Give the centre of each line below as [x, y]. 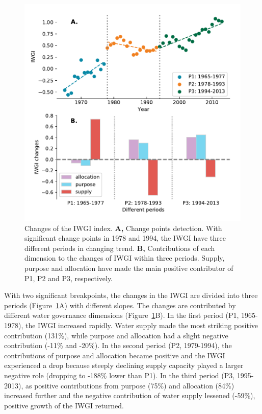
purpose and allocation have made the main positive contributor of [129, 268]
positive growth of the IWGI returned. [64, 405]
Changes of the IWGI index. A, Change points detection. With [123, 228]
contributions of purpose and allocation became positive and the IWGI [115, 355]
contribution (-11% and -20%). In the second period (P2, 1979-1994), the [118, 345]
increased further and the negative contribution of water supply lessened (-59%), [130, 395]
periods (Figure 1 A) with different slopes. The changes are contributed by [120, 305]
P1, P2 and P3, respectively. [69, 278]
